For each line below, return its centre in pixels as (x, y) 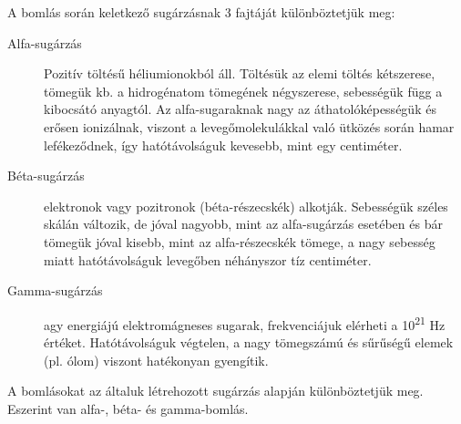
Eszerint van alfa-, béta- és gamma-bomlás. (128, 408)
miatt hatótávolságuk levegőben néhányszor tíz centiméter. (208, 259)
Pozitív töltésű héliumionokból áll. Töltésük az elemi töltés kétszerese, (240, 73)
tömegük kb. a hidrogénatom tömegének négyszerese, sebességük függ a (243, 91)
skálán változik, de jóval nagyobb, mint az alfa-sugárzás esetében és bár (243, 224)
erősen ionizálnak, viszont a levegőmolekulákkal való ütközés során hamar (249, 126)
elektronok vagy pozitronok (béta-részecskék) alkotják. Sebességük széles (246, 206)
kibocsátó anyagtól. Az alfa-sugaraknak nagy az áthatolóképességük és (240, 109)
